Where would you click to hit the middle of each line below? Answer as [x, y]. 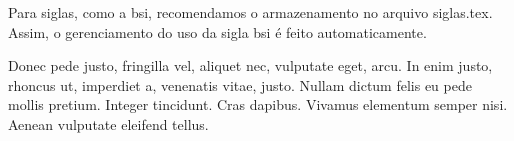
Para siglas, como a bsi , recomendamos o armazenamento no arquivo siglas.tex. [250, 12]
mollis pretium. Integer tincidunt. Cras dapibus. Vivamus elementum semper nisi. [258, 104]
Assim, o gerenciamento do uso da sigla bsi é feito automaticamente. [217, 31]
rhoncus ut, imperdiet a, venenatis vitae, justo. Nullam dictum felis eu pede [240, 84]
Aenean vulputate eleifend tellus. [108, 123]
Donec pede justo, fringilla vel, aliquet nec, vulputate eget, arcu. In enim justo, [250, 65]
